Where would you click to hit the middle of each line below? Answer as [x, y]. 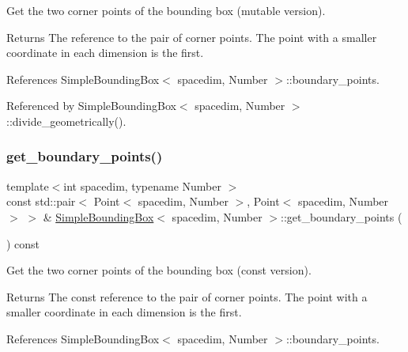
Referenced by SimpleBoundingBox [91, 106]
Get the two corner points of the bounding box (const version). [159, 270]
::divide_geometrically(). [66, 121]
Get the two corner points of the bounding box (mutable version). [166, 10]
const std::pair [41, 201]
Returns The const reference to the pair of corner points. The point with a [187, 296]
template [28, 185]
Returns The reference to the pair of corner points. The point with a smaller [192, 37]
